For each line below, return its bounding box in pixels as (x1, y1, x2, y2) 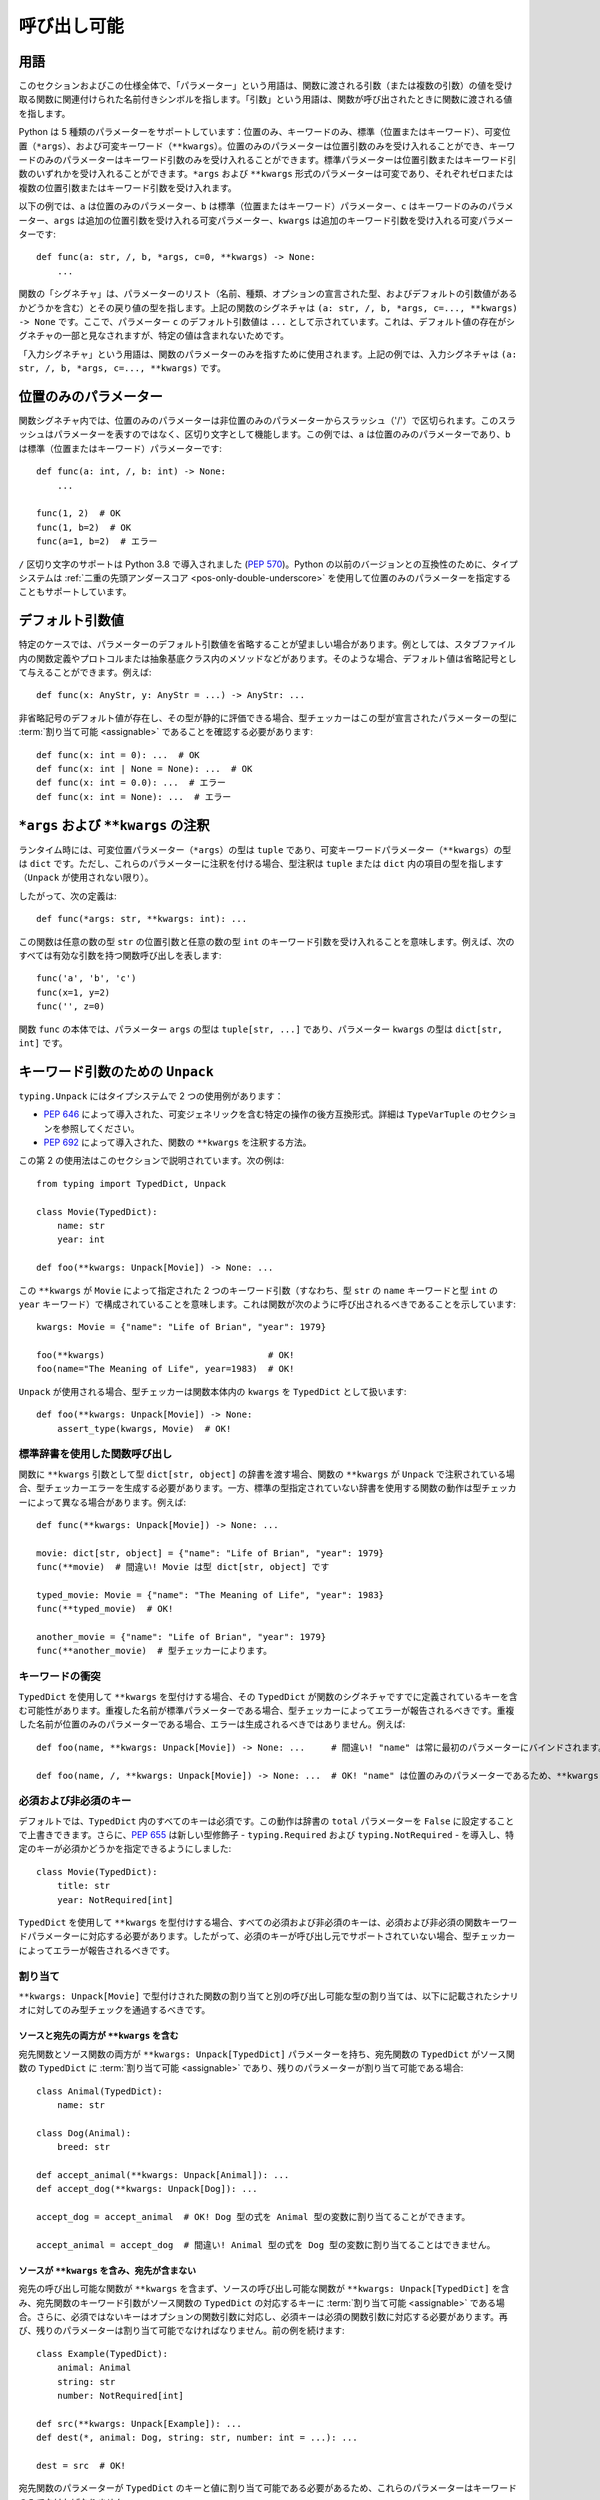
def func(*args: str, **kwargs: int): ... (36, 913, 248, 925)
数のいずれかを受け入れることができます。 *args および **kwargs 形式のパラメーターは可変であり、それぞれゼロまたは (18, 168, 514, 180)
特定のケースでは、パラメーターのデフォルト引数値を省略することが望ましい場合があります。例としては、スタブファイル (18, 638, 516, 650)
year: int (56, 1234, 105, 1245)
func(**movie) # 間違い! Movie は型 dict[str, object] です (36, 1561, 330, 1573)
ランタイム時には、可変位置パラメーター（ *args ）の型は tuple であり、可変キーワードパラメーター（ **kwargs (18, 843, 485, 855)
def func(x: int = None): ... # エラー (36, 791, 232, 802)
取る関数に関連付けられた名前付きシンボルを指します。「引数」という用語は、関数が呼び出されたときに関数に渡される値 (18, 93, 513, 105)
